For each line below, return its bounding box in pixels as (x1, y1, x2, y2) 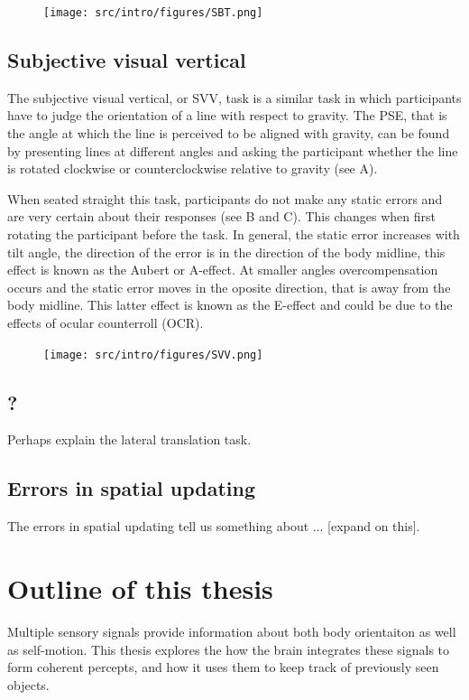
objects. (7, 675, 50, 694)
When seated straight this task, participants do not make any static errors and (7, 189, 443, 208)
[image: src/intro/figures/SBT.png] (43, 6, 263, 19)
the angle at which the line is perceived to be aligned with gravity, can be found (7, 124, 450, 143)
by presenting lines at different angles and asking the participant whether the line (7, 141, 458, 160)
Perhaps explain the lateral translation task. (7, 430, 252, 449)
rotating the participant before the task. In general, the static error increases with (7, 225, 460, 244)
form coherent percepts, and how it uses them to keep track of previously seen (7, 658, 439, 677)
